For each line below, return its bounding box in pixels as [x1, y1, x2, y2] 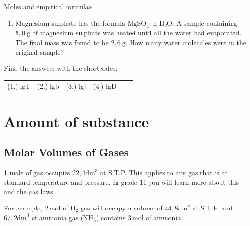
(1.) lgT [7, 81, 31, 91]
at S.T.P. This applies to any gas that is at [100, 167, 228, 178]
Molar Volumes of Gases [4, 145, 129, 160]
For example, [4, 202, 43, 212]
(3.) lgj [66, 81, 86, 91]
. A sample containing [172, 17, 237, 28]
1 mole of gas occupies [4, 167, 70, 178]
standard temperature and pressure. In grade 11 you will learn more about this [4, 177, 239, 187]
